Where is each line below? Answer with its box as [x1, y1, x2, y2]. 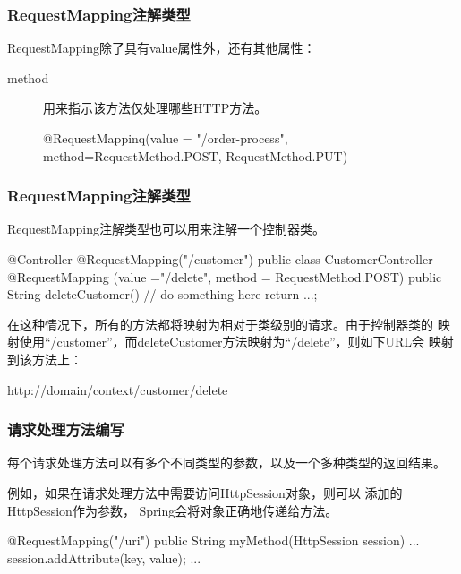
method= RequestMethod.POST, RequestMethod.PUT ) [43, 146, 348, 165]
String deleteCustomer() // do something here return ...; [7, 285, 318, 304]
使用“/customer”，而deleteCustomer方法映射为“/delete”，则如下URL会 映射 [19, 332, 454, 351]
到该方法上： [7, 349, 82, 368]
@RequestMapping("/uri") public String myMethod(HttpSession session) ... [7, 531, 420, 550]
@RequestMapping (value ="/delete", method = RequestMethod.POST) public [7, 267, 442, 286]
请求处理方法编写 [7, 418, 124, 441]
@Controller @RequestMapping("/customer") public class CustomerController [7, 250, 433, 268]
